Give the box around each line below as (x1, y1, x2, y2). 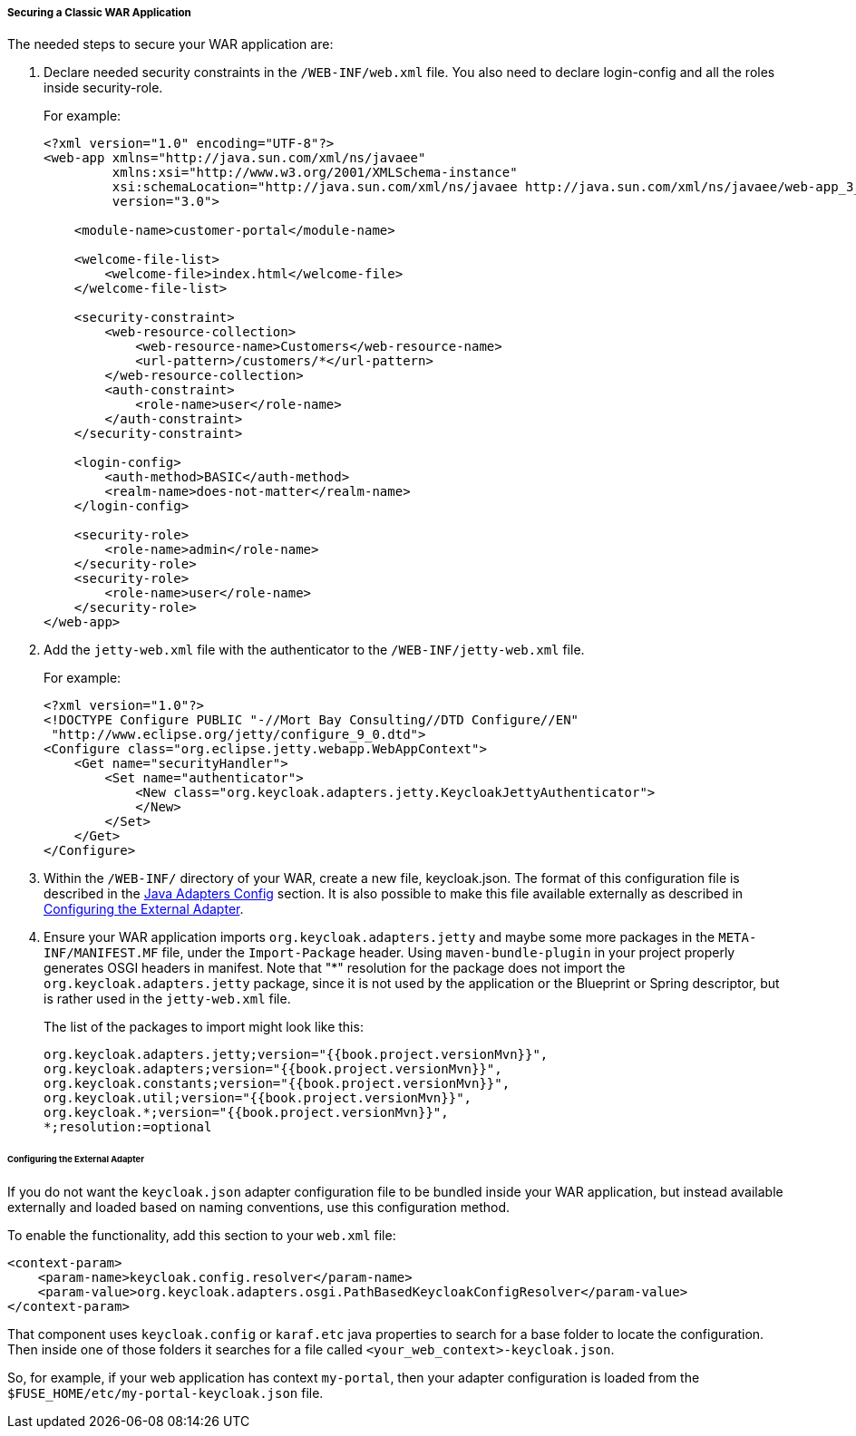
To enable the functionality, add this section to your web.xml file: (7, 1227, 396, 1244)
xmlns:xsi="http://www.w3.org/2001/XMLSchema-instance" (112, 165, 518, 180)
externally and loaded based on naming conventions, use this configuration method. (7, 1199, 511, 1216)
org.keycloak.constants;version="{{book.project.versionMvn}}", (44, 1076, 511, 1092)
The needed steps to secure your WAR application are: (7, 36, 334, 53)
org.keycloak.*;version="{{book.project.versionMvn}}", (44, 1105, 449, 1121)
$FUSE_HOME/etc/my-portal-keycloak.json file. (7, 1385, 324, 1402)
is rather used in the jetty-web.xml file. (44, 991, 291, 1007)
